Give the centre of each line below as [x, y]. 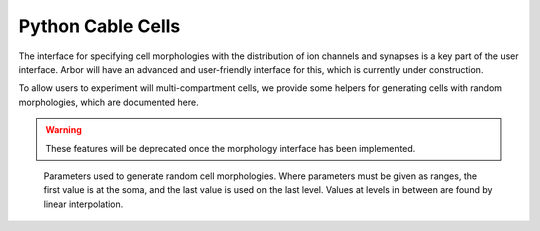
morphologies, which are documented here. [108, 102]
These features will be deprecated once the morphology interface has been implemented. [230, 148]
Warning [63, 130]
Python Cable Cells [99, 26]
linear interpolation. [83, 204]
